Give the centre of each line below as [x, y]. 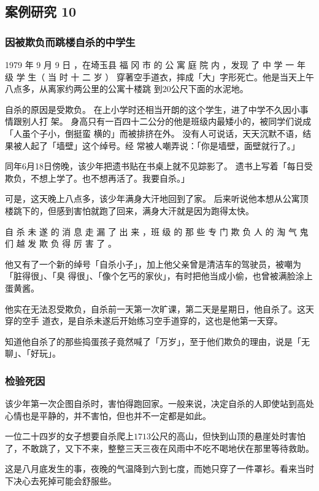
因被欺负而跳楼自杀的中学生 [70, 41]
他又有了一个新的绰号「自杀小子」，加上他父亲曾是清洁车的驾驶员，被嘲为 [153, 264]
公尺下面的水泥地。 [209, 89]
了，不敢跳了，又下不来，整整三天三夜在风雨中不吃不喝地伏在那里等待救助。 [159, 448]
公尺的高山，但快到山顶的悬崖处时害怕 [228, 436]
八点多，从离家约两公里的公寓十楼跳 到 [84, 89]
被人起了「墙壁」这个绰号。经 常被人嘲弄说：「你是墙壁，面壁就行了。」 [156, 145]
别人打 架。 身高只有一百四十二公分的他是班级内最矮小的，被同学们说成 [167, 121]
